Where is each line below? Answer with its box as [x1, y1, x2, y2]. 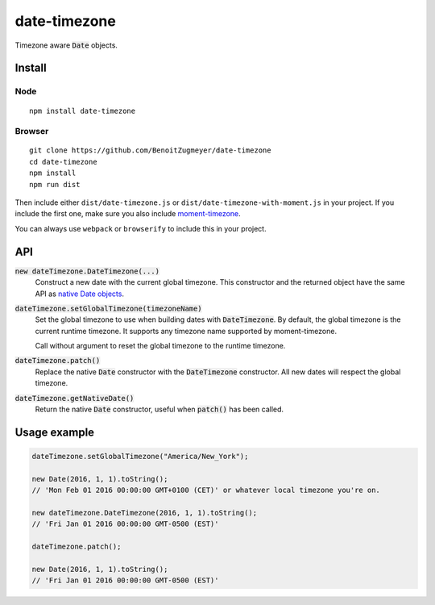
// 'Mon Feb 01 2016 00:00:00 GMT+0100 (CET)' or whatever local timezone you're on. [31, 486, 380, 495]
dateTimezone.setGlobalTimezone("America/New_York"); [31, 452, 249, 461]
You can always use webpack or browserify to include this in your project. [14, 223, 267, 233]
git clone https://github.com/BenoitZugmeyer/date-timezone [29, 146, 271, 155]
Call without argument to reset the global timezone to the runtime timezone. [35, 341, 286, 351]
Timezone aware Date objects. [14, 40, 118, 50]
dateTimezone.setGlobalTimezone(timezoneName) [14, 303, 202, 313]
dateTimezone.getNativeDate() [14, 394, 135, 403]
